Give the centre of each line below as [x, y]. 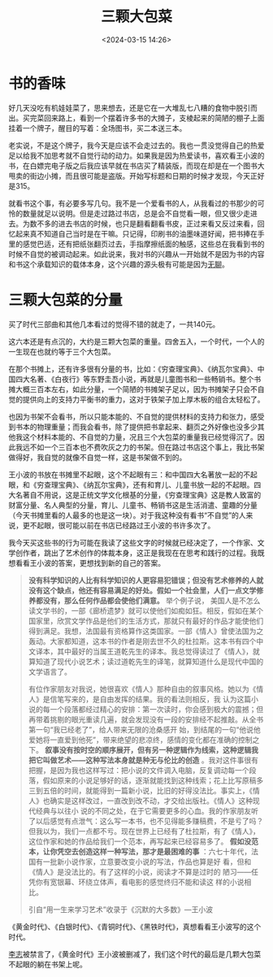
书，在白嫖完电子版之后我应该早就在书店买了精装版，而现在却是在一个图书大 [136, 165]
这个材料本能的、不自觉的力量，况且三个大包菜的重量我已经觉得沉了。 [140, 436]
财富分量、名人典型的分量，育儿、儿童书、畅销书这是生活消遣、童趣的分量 [133, 505]
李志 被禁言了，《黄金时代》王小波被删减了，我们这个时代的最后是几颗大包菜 [135, 954]
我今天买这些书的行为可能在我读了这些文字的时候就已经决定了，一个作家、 [133, 542]
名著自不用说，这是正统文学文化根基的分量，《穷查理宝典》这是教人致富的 [138, 495]
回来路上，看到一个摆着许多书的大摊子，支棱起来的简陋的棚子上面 [154, 118]
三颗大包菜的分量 [66, 300]
